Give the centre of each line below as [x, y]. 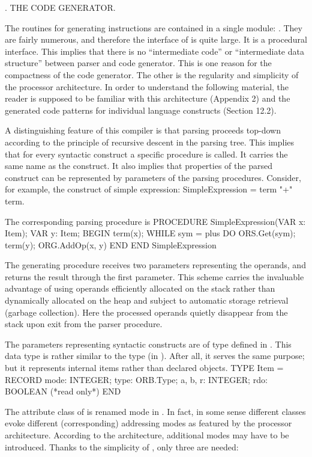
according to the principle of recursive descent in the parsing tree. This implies [150, 142]
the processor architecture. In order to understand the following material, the [147, 86]
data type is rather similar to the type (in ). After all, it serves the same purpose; [155, 356]
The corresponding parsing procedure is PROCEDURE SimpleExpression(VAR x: [155, 221]
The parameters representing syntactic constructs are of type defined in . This [148, 344]
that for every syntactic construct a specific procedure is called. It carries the [146, 154]
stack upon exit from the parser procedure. [84, 324]
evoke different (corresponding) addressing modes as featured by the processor [148, 423]
